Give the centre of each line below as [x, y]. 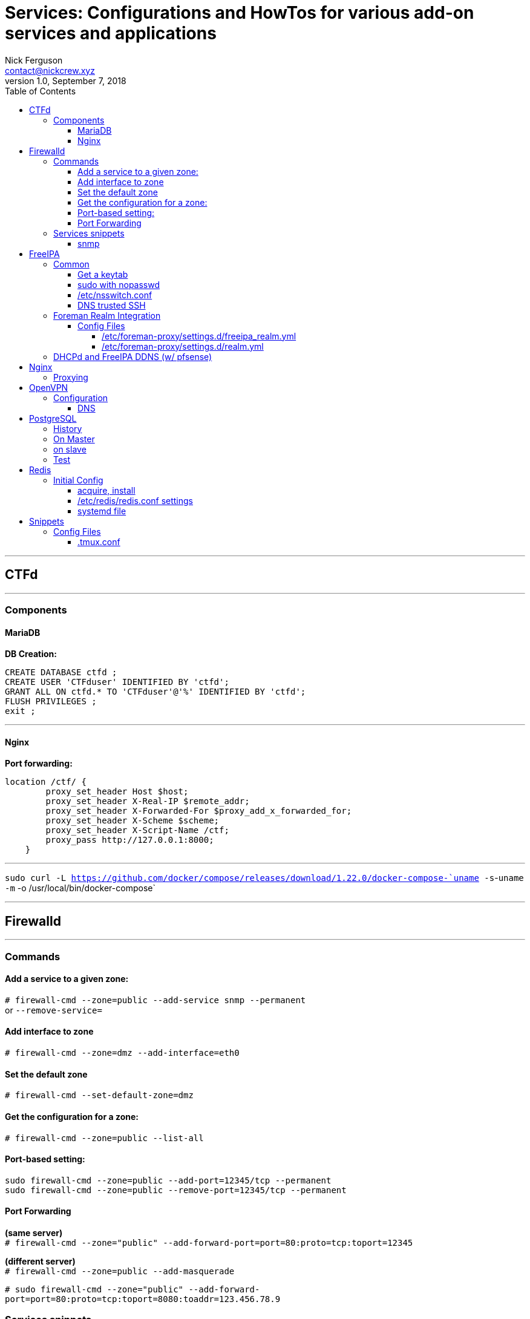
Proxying [71, 377]
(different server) [40, 1261]
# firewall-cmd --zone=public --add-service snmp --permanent [155, 1000]
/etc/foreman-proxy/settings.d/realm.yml [183, 346]
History [68, 428]
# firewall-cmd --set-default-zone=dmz [99, 1095]
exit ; [20, 711]
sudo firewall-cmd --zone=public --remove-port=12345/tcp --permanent [176, 1190]
